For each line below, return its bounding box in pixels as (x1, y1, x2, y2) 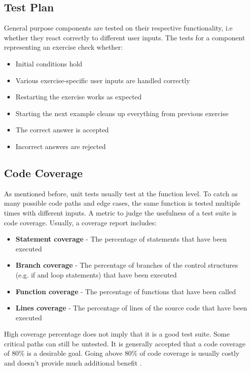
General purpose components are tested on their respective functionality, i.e (4, 23, 233, 33)
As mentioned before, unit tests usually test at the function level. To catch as (4, 188, 238, 198)
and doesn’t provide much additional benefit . (4, 358, 142, 368)
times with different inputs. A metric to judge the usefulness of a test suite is (4, 207, 237, 217)
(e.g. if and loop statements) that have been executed (15, 269, 177, 279)
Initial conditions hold (15, 58, 82, 68)
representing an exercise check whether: (4, 42, 123, 52)
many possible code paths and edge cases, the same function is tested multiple (4, 198, 240, 208)
